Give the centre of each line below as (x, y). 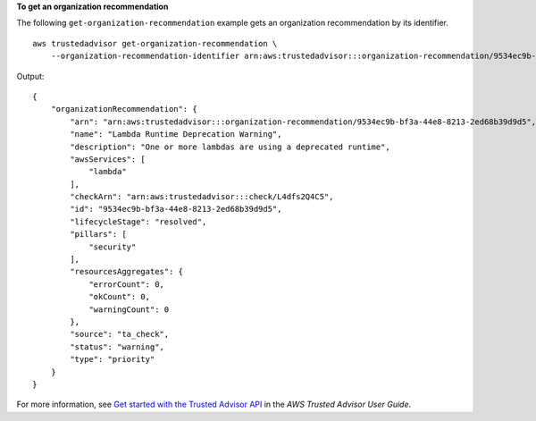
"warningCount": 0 (129, 309)
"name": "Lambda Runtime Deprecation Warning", (176, 135)
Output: (30, 76)
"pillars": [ (98, 234)
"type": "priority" (113, 359)
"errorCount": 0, (127, 284)
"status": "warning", (117, 347)
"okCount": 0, (120, 297)
